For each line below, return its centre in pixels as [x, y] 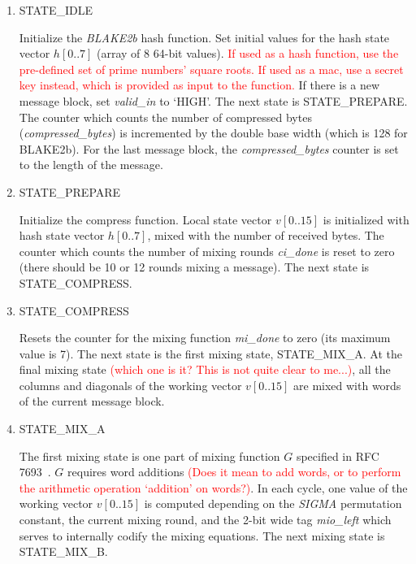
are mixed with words [347, 385]
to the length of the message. [91, 165]
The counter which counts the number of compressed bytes [165, 117]
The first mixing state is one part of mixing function [149, 456]
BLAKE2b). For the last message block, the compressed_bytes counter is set [209, 148]
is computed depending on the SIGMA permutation [273, 503]
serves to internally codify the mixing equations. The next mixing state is [202, 535]
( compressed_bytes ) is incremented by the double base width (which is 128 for [213, 133]
